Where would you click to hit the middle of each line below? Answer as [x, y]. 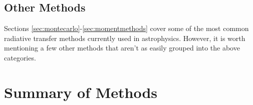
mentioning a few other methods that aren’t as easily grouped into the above [122, 48]
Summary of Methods [81, 92]
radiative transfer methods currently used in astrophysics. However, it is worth [125, 38]
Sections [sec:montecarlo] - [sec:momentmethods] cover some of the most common [126, 28]
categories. [20, 57]
